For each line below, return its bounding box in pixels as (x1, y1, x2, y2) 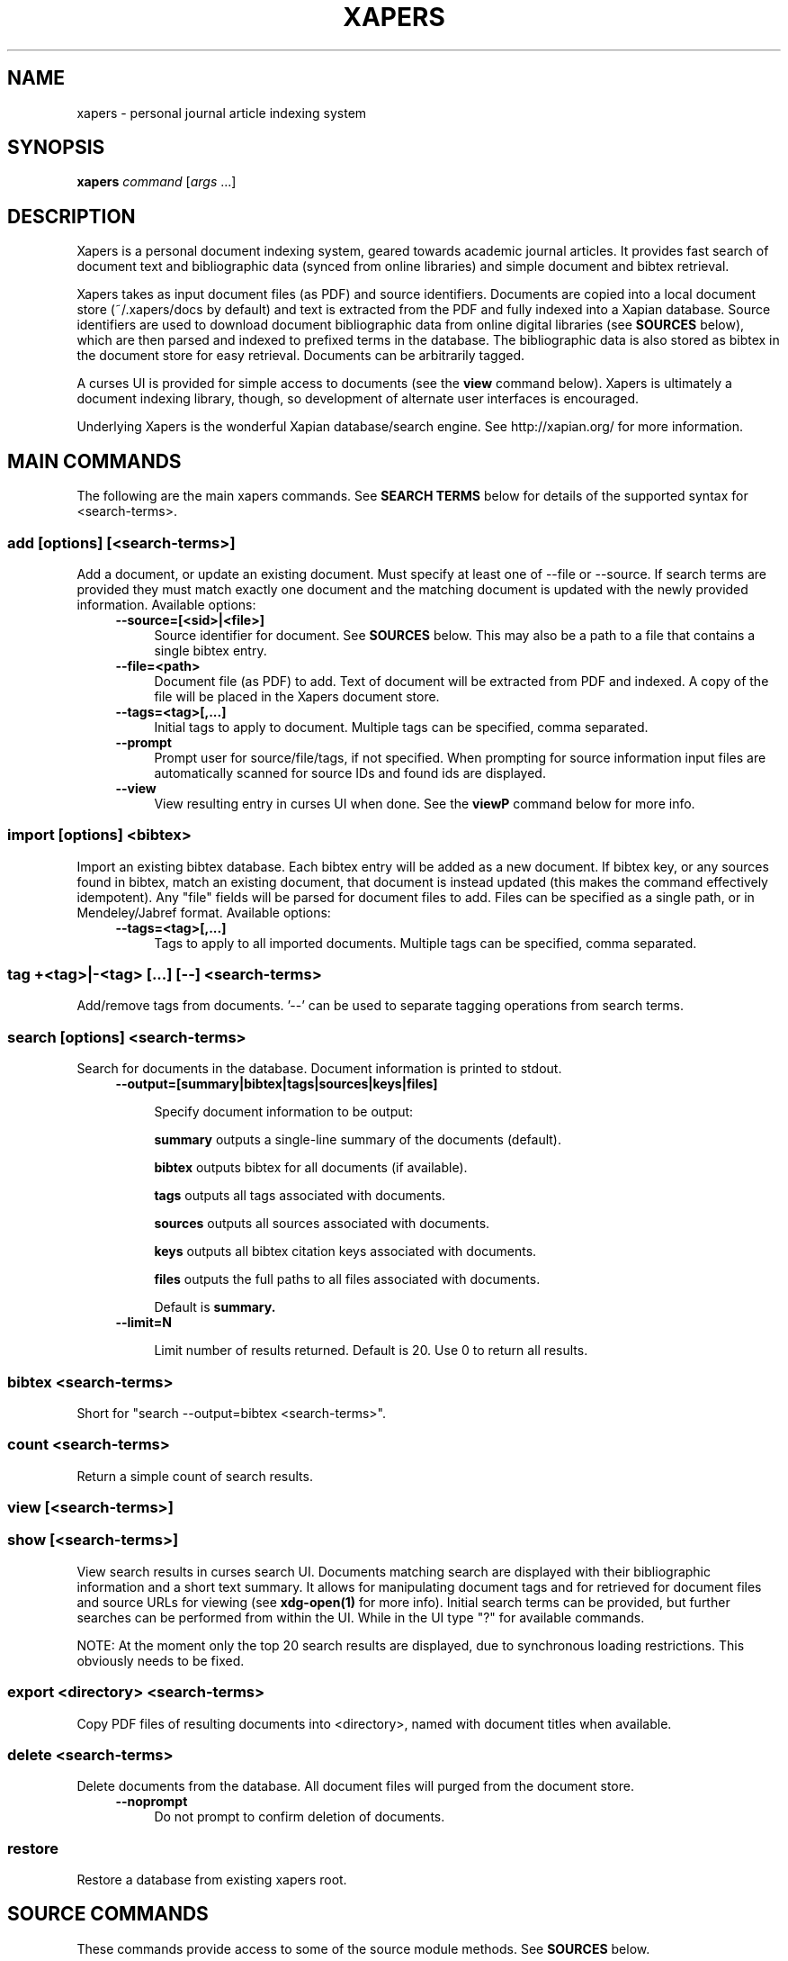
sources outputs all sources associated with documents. (154, 1215, 490, 1232)
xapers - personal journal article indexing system (76, 104, 367, 121)
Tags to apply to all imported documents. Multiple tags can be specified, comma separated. (154, 935, 697, 951)
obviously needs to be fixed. (76, 1652, 245, 1668)
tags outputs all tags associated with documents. (154, 1188, 446, 1204)
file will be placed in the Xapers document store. (154, 688, 440, 704)
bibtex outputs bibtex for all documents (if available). (154, 1160, 468, 1176)
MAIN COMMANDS (7, 449, 182, 473)
